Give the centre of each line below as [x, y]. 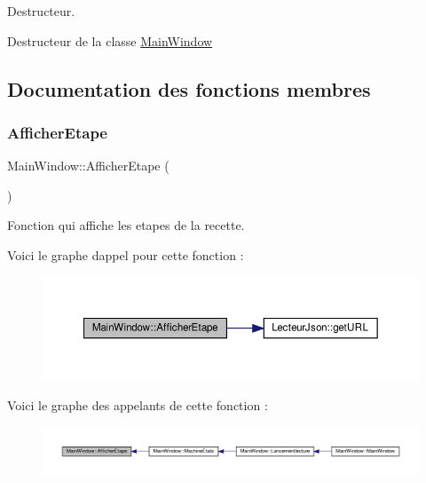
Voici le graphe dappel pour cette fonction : [126, 254]
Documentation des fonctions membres [189, 88]
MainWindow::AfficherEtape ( [88, 166]
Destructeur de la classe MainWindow [110, 40]
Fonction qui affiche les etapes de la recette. [126, 225]
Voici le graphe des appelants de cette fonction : [138, 404]
